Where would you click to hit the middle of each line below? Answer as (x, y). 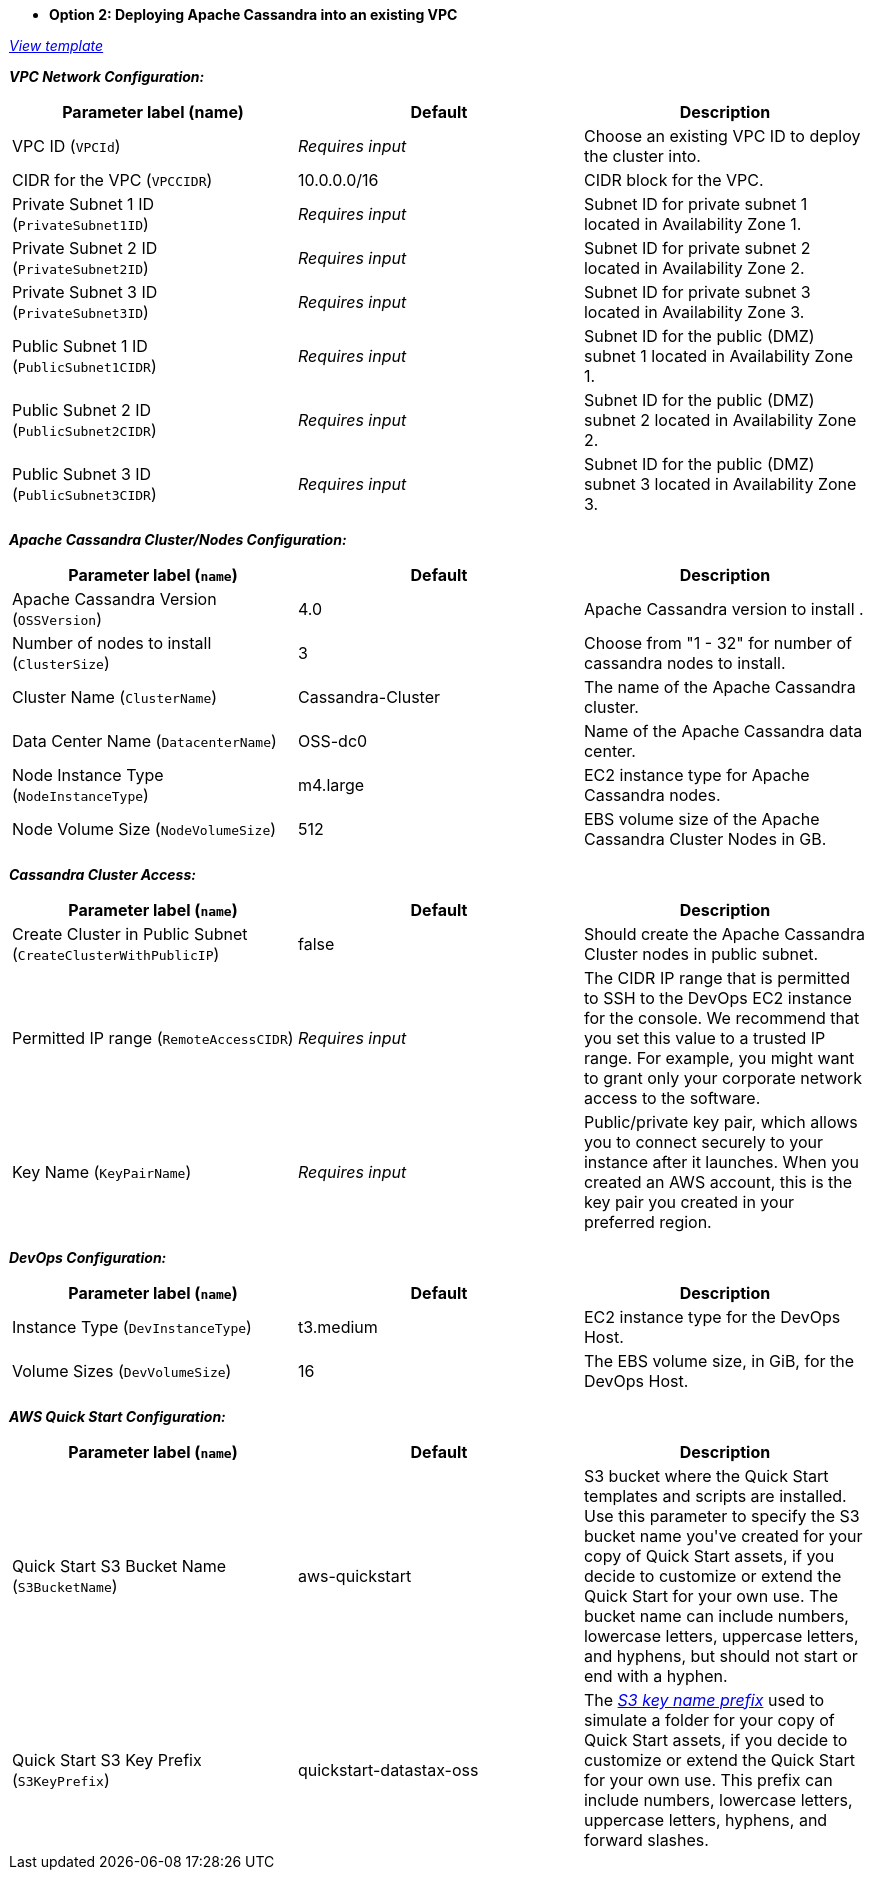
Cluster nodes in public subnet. (701, 954)
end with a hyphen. (655, 1676)
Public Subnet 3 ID (82, 474)
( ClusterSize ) (61, 663)
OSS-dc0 (332, 741)
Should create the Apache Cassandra (724, 934)
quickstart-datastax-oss (388, 1770)
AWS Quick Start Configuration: (117, 1416)
